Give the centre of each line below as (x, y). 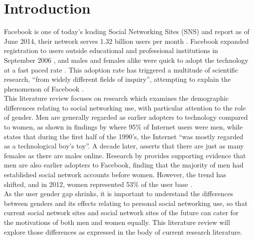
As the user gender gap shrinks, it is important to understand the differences (119, 194)
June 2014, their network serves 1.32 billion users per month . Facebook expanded (127, 41)
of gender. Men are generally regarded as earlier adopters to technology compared (126, 117)
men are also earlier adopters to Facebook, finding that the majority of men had (124, 165)
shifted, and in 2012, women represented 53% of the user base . (98, 184)
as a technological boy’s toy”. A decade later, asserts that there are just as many (124, 146)
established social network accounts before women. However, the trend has (115, 175)
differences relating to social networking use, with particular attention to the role (125, 107)
